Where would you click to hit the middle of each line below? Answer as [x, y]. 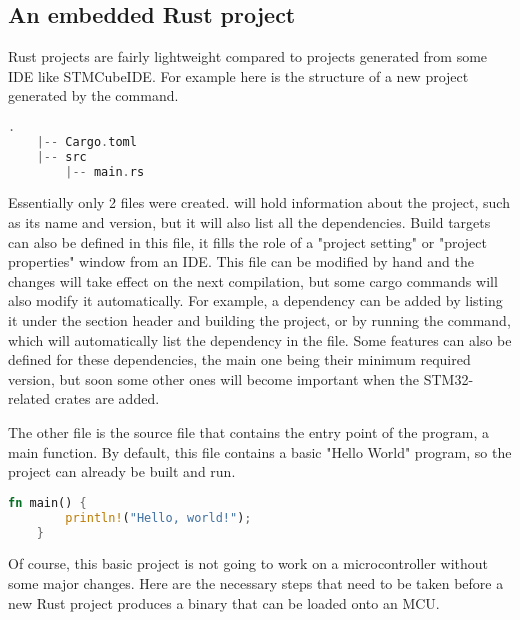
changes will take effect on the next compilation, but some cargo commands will [253, 280]
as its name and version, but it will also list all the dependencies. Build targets [249, 222]
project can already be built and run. [122, 471]
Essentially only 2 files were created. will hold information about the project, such [259, 202]
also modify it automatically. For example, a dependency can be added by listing [255, 300]
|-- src [61, 156]
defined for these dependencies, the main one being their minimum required [239, 359]
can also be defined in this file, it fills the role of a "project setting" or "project [247, 241]
